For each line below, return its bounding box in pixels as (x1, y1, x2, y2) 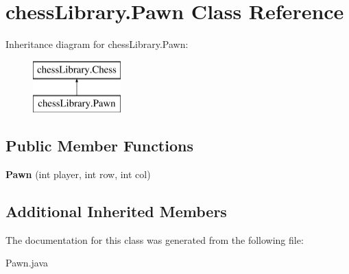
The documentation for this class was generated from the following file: (5, 232, 304, 247)
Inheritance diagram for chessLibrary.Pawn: (5, 37, 189, 51)
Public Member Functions (5, 135, 193, 156)
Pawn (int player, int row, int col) (5, 167, 151, 182)
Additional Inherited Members (5, 201, 227, 222)
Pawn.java (5, 256, 49, 270)
